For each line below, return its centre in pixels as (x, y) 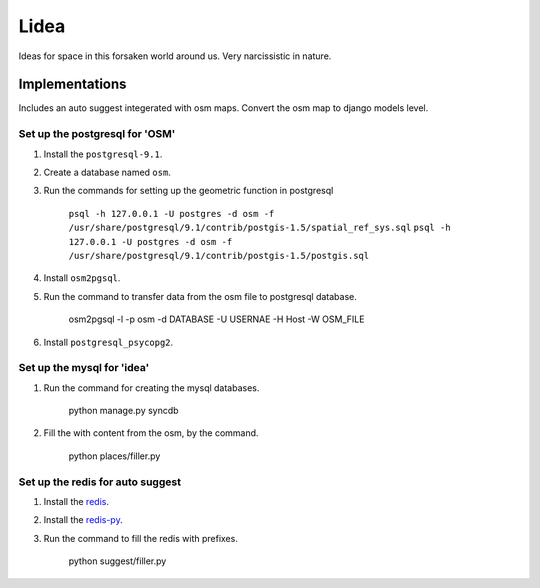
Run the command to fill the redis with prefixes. (141, 538)
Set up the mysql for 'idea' (84, 368)
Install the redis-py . (83, 520)
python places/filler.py (114, 456)
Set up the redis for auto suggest (100, 482)
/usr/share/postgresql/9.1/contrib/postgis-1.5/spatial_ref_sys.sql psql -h (259, 228)
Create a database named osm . (107, 172)
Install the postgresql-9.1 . (103, 154)
